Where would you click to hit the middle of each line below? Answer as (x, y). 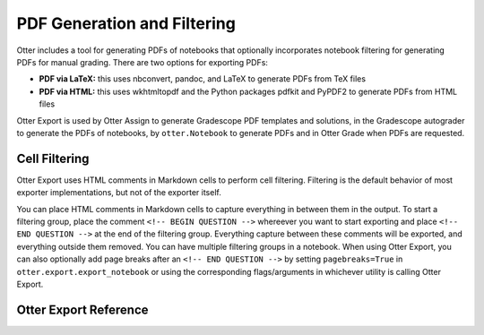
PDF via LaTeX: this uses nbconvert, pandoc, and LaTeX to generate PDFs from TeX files (203, 79)
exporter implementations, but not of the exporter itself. (119, 193)
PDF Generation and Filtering (126, 23)
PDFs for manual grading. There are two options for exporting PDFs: (143, 62)
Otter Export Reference (82, 309)
